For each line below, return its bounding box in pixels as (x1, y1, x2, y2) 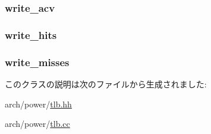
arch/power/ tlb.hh (5, 97, 72, 110)
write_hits (5, 27, 57, 42)
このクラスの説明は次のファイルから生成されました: (5, 77, 207, 90)
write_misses (5, 54, 70, 69)
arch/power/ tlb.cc (5, 117, 70, 130)
